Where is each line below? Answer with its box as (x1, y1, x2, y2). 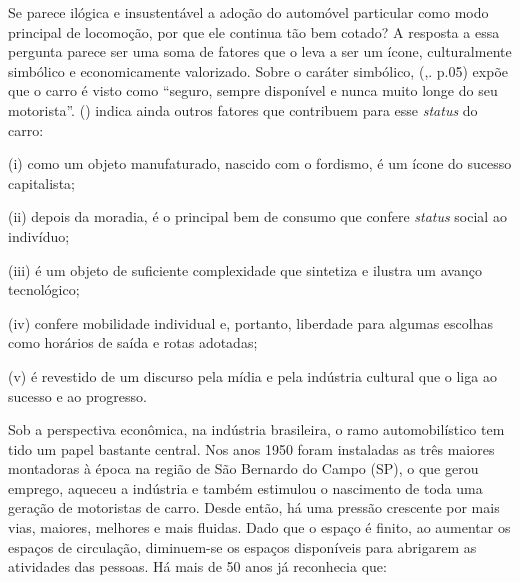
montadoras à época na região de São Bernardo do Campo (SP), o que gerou (8, 458, 479, 479)
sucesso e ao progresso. (8, 385, 147, 406)
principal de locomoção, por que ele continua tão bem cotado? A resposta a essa (8, 21, 500, 42)
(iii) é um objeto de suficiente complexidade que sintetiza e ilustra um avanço (8, 259, 482, 280)
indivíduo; (8, 225, 70, 246)
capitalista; (8, 172, 75, 193)
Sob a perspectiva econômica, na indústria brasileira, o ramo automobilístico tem (8, 419, 505, 440)
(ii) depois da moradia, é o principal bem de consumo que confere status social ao (8, 206, 507, 227)
